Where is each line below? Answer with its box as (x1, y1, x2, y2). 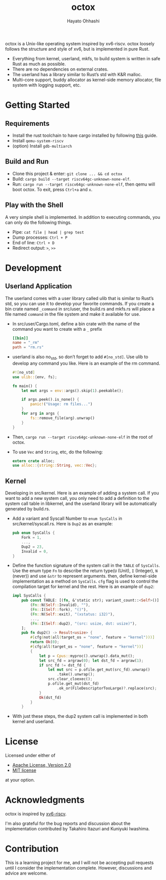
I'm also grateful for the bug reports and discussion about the (5, 820, 131, 827)
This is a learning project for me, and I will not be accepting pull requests (5, 860, 154, 866)
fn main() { (12, 384, 37, 389)
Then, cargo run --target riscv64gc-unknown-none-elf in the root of (12, 434, 153, 440)
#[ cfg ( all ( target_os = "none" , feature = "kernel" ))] (30, 644, 144, 649)
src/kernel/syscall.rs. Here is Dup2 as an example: (12, 521, 113, 527)
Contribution (5, 843, 59, 855)
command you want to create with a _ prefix (12, 326, 103, 332)
